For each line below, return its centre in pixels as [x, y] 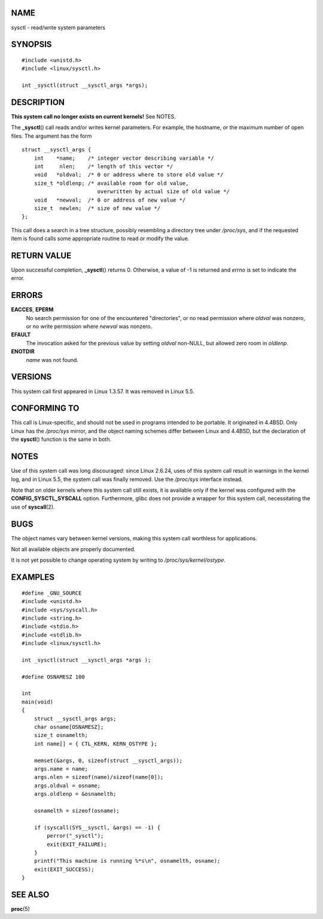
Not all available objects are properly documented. [73, 549]
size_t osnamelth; [61, 735]
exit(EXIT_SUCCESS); [64, 869]
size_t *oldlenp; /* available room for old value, [111, 183]
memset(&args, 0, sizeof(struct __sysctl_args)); [108, 760]
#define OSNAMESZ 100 [53, 677]
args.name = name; [61, 769]
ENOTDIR [23, 352]
